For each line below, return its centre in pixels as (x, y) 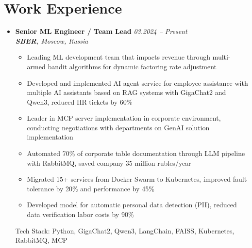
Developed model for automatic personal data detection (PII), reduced (132, 205)
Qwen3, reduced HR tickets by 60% (80, 101)
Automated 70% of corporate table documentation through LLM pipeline (136, 153)
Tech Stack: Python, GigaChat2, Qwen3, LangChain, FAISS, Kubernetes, (125, 230)
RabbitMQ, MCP (41, 240)
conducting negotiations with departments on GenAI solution (118, 127)
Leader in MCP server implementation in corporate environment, (124, 118)
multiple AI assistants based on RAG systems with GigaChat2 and (126, 92)
